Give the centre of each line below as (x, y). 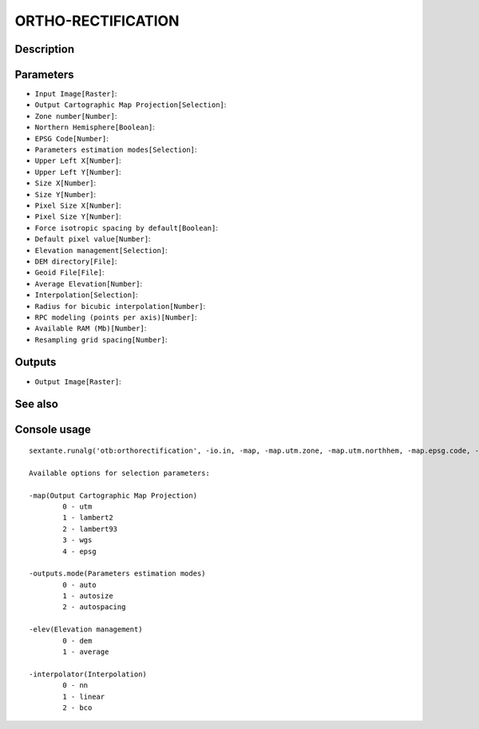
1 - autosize (88, 596)
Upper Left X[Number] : (78, 160)
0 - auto (79, 584)
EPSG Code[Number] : (72, 138)
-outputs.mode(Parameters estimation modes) (118, 574)
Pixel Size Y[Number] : (78, 216)
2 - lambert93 (90, 529)
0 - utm (77, 506)
